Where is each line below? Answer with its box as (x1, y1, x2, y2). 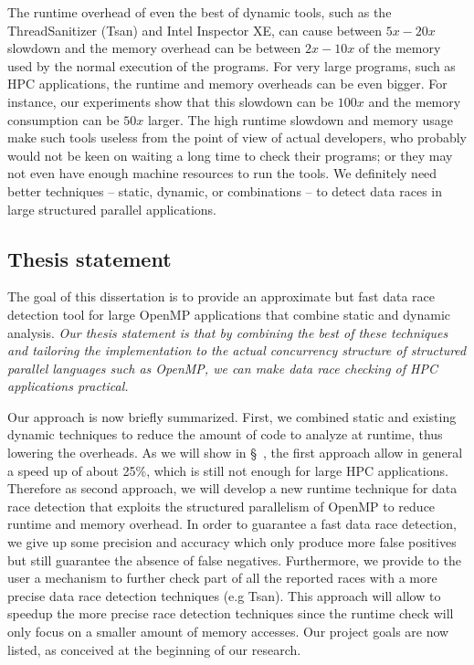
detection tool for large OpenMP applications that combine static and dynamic (7, 304, 451, 323)
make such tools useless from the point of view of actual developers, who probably (7, 128, 468, 147)
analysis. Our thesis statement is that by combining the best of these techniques (7, 322, 448, 342)
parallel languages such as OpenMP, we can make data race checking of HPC (7, 358, 438, 377)
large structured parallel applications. (7, 199, 217, 218)
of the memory (358, 38, 441, 58)
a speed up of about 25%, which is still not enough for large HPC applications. (7, 460, 448, 480)
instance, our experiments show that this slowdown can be (7, 91, 334, 111)
